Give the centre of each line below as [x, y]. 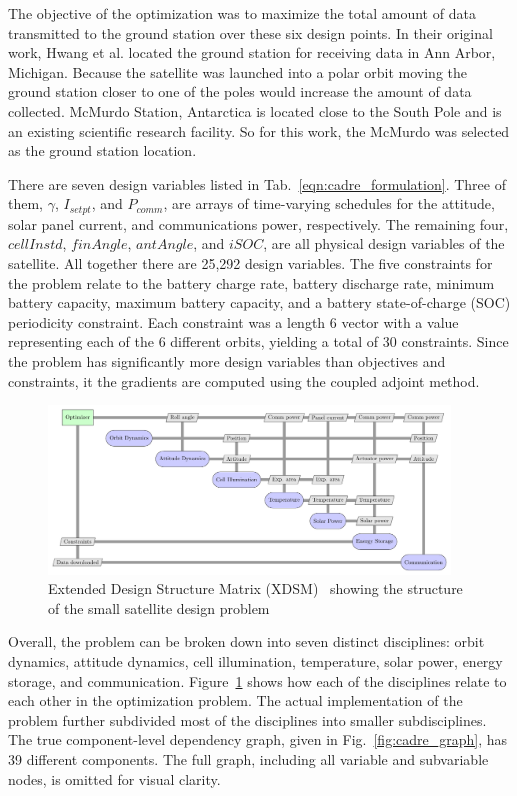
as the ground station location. [102, 150]
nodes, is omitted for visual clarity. [114, 778]
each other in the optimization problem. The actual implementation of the [235, 700]
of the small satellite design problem [159, 607]
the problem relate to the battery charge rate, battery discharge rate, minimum [251, 282]
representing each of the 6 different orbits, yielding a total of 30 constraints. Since [258, 341]
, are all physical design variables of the [384, 243]
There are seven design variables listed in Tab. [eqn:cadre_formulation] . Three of [257, 183]
